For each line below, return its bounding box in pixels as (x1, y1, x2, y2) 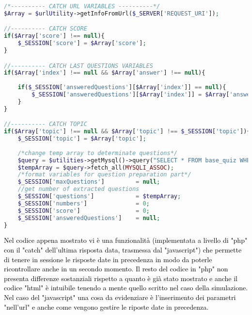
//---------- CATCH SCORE (4, 25, 87, 32)
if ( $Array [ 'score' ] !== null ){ (4, 32, 105, 40)
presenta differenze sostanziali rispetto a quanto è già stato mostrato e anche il (4, 273, 238, 283)
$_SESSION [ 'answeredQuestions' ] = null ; (17, 214, 160, 221)
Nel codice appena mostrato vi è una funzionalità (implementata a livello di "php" (4, 235, 248, 245)
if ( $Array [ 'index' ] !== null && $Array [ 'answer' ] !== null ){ (4, 69, 205, 77)
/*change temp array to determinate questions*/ (17, 149, 177, 157)
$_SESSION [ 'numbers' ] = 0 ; (17, 200, 150, 207)
